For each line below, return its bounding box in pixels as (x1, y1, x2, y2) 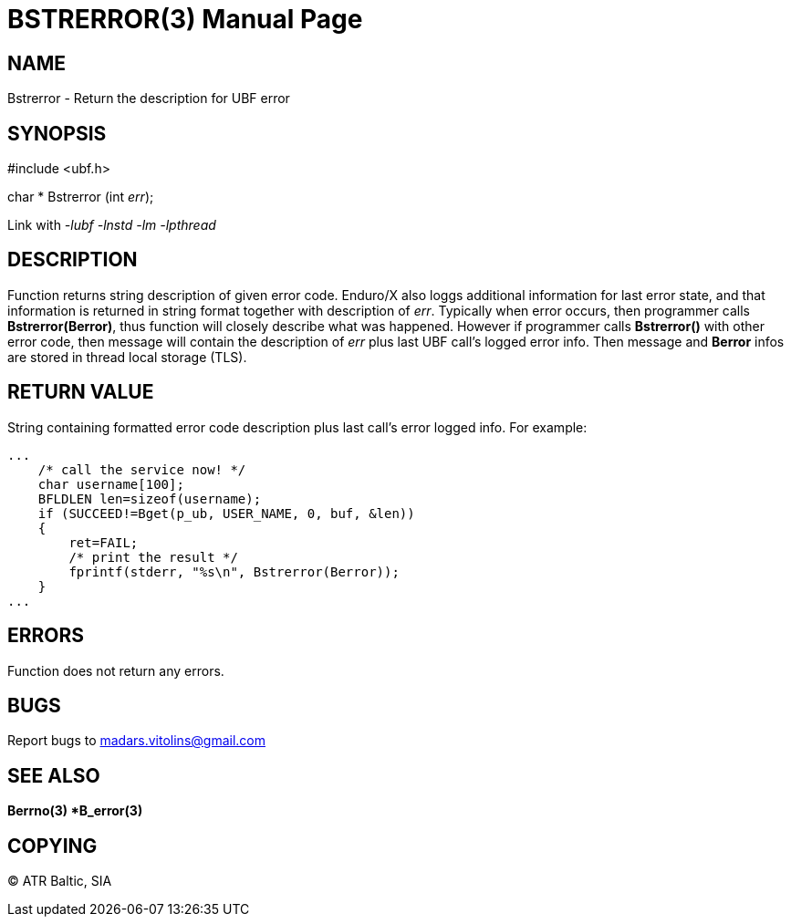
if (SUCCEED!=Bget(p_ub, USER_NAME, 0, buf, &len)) (37, 505, 415, 521)
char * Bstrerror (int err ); (7, 189, 154, 205)
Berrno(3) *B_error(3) (7, 803, 143, 819)
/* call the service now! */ (37, 462, 246, 477)
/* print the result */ (68, 549, 238, 565)
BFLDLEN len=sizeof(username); (37, 491, 262, 506)
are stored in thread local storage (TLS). (7, 348, 247, 365)
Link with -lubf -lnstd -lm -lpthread (7, 217, 216, 234)
